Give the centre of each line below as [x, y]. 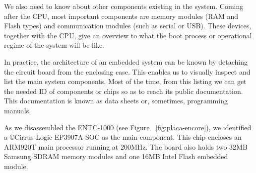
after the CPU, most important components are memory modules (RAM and [121, 16]
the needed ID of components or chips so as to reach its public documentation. [124, 91]
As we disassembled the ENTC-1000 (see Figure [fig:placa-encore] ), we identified [128, 127]
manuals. [18, 110]
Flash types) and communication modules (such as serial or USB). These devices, [128, 26]
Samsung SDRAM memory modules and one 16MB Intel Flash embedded [116, 156]
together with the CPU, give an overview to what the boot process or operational [128, 35]
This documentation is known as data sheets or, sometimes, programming [116, 101]
